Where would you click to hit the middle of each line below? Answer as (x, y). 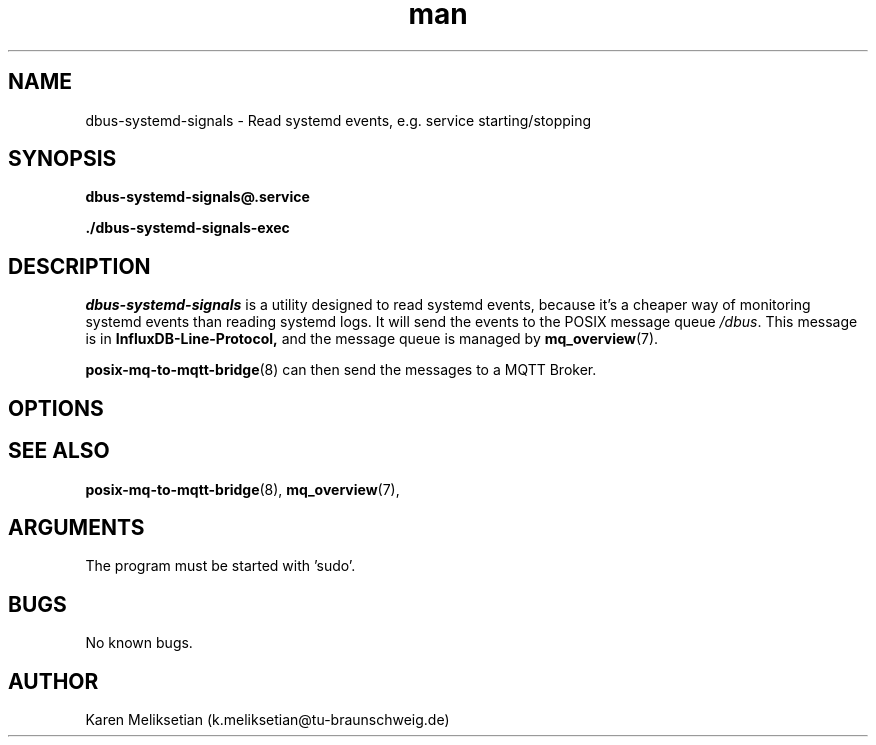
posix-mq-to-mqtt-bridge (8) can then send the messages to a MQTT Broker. (341, 370)
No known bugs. (139, 643)
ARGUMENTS (76, 527)
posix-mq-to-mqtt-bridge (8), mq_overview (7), (242, 489)
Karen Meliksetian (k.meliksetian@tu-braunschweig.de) (267, 720)
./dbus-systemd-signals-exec (187, 228)
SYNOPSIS (62, 159)
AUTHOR (53, 681)
